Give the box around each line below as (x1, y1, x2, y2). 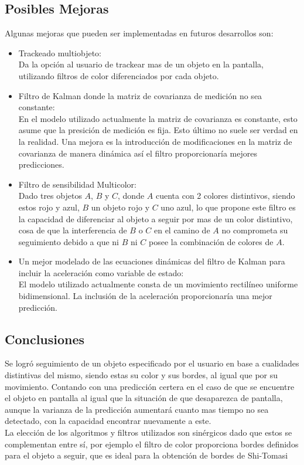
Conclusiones (5, 330, 85, 348)
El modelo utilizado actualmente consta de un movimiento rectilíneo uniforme (18, 278, 298, 290)
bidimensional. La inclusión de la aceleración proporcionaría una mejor (18, 290, 272, 302)
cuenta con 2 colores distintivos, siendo (155, 189, 295, 202)
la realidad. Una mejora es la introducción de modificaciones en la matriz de (18, 135, 292, 147)
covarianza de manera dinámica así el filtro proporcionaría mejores (18, 147, 257, 159)
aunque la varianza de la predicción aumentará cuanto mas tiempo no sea (5, 403, 269, 415)
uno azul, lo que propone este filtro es (160, 201, 296, 213)
